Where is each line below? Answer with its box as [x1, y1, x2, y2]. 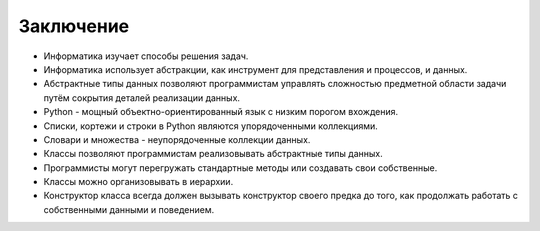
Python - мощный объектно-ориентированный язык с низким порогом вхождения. [43, 106, 399, 118]
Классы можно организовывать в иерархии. [43, 176, 234, 188]
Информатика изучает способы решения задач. [43, 50, 249, 62]
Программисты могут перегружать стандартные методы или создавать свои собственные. [43, 161, 438, 174]
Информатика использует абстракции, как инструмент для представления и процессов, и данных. [43, 63, 468, 75]
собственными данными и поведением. [43, 203, 215, 215]
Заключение [18, 15, 130, 37]
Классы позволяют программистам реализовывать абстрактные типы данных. [43, 148, 384, 160]
